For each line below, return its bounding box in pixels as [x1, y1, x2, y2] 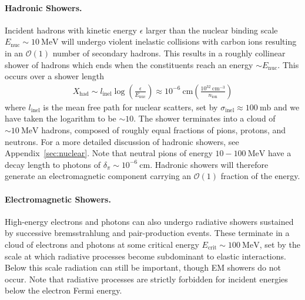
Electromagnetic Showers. [5, 193, 111, 205]
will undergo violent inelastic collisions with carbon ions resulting [61, 35, 297, 48]
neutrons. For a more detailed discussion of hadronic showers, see [5, 135, 239, 147]
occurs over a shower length [5, 70, 105, 82]
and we [274, 100, 300, 113]
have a [267, 147, 291, 159]
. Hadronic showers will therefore [150, 158, 269, 170]
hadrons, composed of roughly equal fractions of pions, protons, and [41, 123, 286, 136]
